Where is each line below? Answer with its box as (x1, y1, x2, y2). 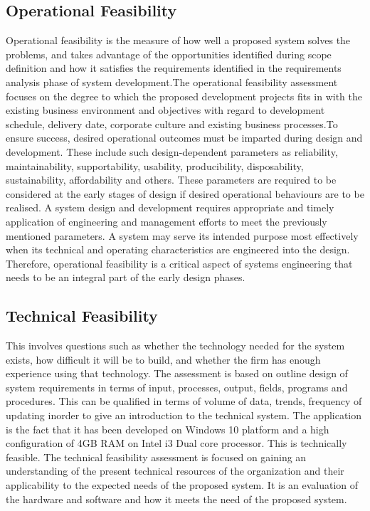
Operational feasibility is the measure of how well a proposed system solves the (6, 33, 351, 48)
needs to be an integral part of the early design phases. (6, 270, 245, 285)
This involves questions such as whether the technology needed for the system (6, 338, 345, 353)
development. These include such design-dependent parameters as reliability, (6, 144, 338, 159)
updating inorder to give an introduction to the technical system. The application (6, 408, 362, 423)
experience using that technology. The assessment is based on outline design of (6, 366, 348, 381)
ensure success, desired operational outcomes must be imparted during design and (6, 130, 363, 145)
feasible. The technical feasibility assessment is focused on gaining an (6, 449, 307, 464)
